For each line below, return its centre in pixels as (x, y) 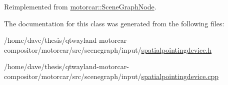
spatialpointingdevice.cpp (180, 76)
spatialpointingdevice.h (176, 49)
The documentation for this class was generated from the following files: (114, 23)
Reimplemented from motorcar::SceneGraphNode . (80, 6)
